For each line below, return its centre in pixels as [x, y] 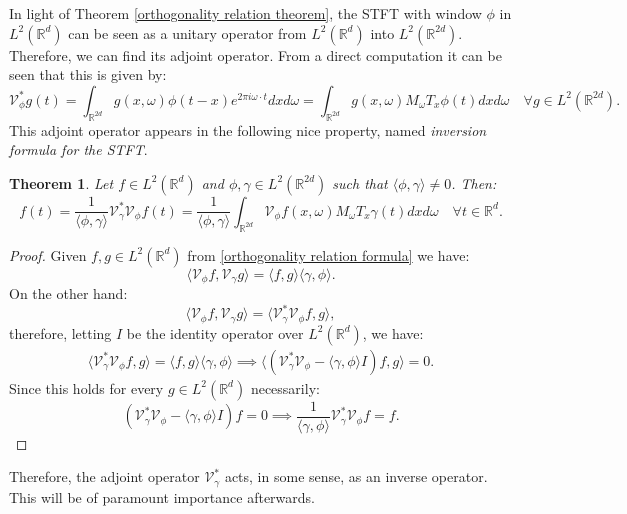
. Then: [474, 182]
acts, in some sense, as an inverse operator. [356, 476]
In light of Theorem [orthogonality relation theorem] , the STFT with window [245, 13]
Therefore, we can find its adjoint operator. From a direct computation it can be [255, 54]
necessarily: [285, 387]
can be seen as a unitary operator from [187, 32]
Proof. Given [48, 254]
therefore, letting [60, 332]
